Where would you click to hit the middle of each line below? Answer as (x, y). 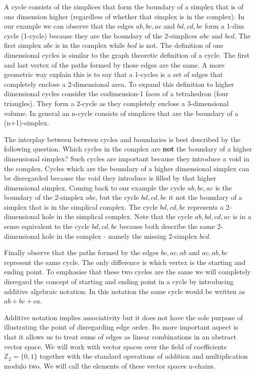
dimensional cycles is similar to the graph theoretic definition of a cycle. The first (127, 55)
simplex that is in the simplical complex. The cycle (81, 206)
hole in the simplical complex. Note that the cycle (117, 216)
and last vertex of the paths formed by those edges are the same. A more (114, 64)
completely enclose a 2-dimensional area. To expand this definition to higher (119, 84)
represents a (206, 206)
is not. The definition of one (181, 45)
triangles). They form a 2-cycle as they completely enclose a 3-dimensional (116, 103)
